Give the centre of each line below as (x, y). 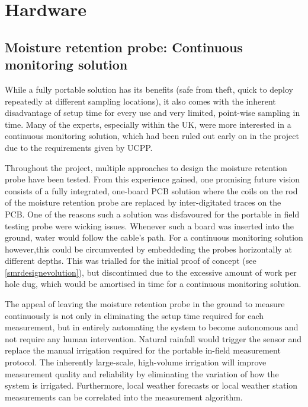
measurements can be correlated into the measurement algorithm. (124, 397)
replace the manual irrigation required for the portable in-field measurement (143, 350)
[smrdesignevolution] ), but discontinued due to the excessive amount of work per (151, 272)
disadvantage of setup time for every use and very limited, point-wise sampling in (153, 113)
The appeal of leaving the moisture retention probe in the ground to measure (145, 304)
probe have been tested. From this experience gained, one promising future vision (153, 179)
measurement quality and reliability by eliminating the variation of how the (142, 373)
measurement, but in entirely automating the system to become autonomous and (152, 327)
